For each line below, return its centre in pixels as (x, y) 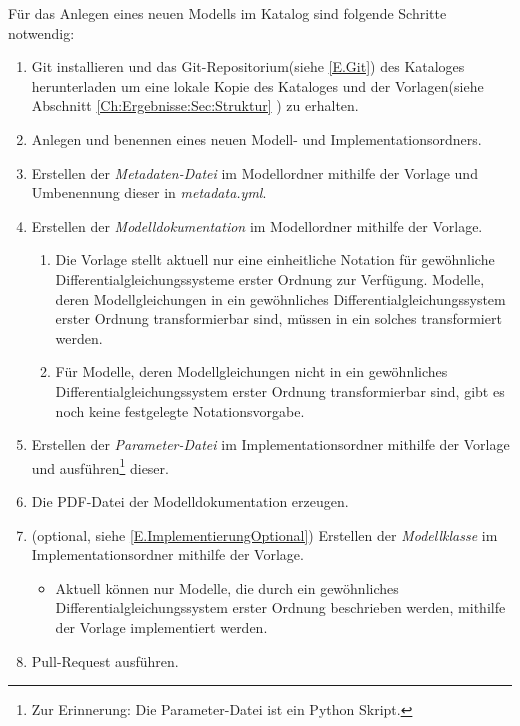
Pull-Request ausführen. (105, 660)
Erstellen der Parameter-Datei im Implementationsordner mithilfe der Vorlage (270, 444)
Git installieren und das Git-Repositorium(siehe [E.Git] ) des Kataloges (248, 66)
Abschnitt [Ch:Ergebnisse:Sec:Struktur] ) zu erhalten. (195, 105)
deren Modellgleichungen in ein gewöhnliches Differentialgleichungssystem (280, 298)
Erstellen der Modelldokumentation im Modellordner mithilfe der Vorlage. (257, 225)
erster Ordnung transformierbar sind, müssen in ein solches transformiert (278, 318)
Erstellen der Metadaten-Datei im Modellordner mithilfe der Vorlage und (254, 172)
